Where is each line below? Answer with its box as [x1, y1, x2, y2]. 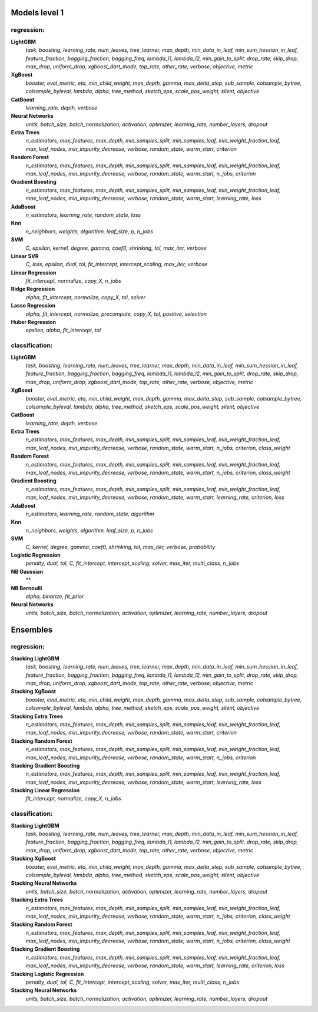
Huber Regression [11, 319, 57, 326]
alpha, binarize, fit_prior [25, 593, 84, 600]
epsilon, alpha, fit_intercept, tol [25, 327, 101, 334]
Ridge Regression [11, 286, 55, 293]
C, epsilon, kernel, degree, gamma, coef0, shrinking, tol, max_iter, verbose [25, 244, 207, 252]
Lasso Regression [11, 302, 56, 309]
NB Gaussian [11, 568, 44, 575]
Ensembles [11, 624, 53, 634]
